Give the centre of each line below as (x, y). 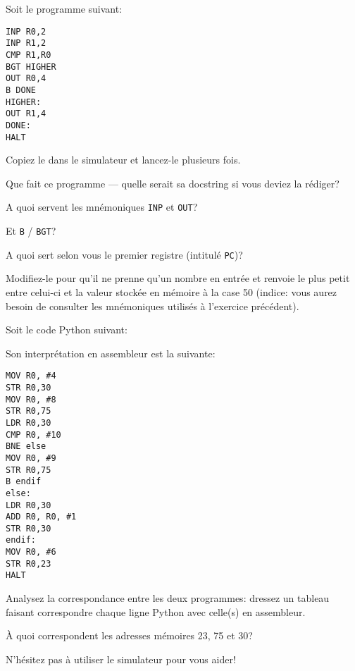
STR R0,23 (29, 564)
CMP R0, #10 (33, 435)
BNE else (26, 447)
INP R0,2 (26, 31)
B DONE (21, 90)
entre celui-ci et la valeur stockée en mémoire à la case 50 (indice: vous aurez (172, 291)
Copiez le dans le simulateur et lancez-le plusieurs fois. (123, 160)
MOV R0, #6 (31, 552)
